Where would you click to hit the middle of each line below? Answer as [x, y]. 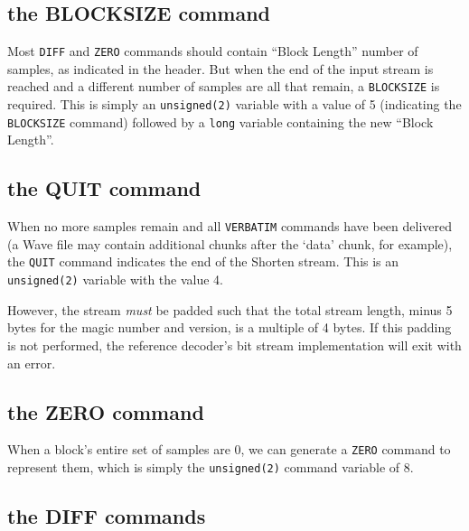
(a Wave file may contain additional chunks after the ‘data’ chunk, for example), [230, 243]
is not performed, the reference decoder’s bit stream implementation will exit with [234, 345]
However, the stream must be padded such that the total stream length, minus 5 [230, 309]
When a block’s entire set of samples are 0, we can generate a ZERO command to [229, 449]
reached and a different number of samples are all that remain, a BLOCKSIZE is [224, 86]
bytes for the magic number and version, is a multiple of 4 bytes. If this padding [230, 327]
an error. [32, 363]
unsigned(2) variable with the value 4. [116, 279]
